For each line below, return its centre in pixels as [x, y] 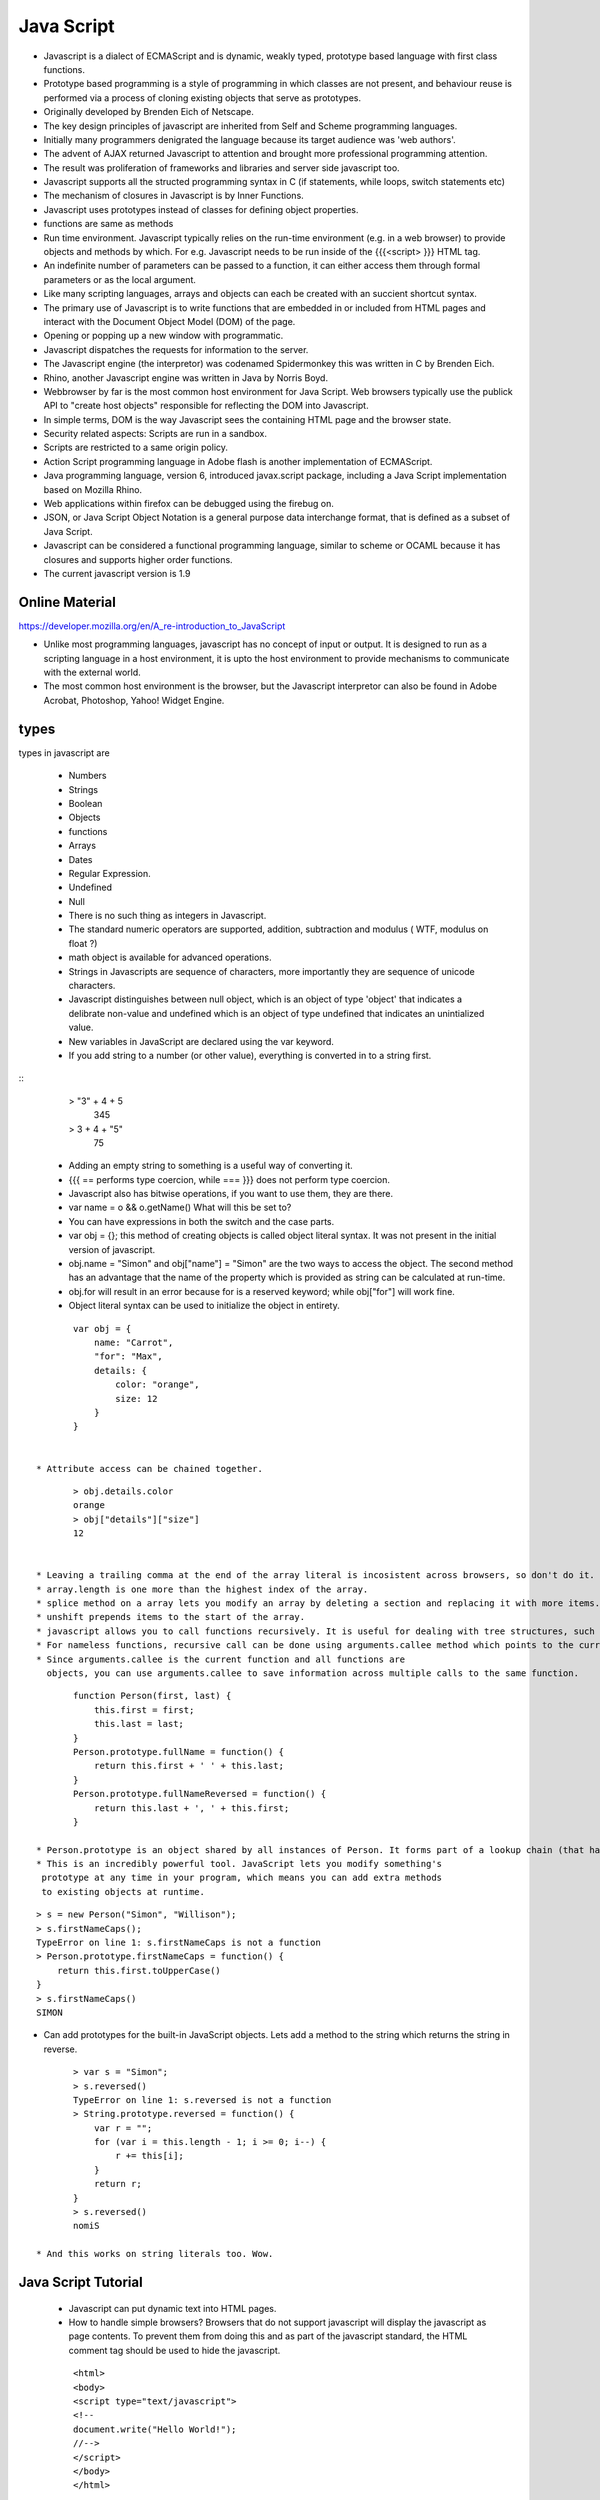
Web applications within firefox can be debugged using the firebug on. [188, 504]
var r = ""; [123, 2128]
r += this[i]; [150, 2156]
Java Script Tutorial [81, 2282]
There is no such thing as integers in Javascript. [167, 916]
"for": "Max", [128, 1356]
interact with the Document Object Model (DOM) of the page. [169, 321]
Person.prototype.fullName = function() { [179, 1751]
